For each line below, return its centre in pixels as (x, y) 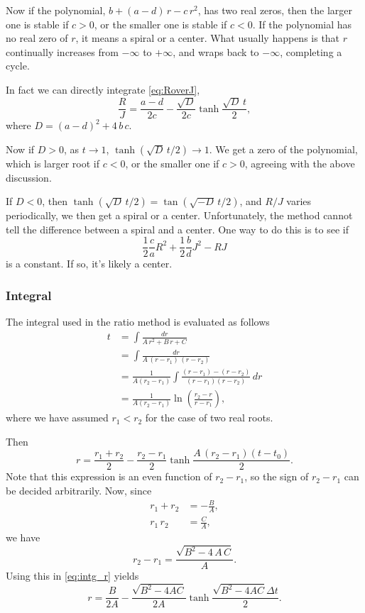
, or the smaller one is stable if (160, 24)
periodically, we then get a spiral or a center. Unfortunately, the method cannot (179, 215)
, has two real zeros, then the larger (275, 10)
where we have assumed (57, 418)
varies (299, 201)
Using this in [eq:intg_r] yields (72, 576)
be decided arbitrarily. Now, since (79, 490)
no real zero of (37, 38)
